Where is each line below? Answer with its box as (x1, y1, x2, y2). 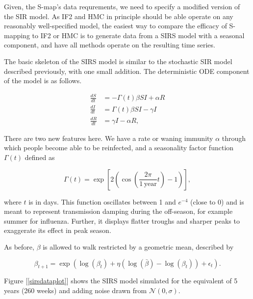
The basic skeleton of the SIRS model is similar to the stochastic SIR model (4, 56, 232, 66)
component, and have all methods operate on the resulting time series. (4, 40, 215, 50)
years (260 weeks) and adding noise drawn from (4, 285, 147, 296)
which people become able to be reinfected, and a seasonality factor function (4, 142, 234, 153)
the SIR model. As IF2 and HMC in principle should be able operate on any (4, 11, 233, 21)
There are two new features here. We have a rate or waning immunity (4, 133, 213, 143)
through (222, 133, 246, 143)
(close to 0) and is (190, 196, 244, 207)
